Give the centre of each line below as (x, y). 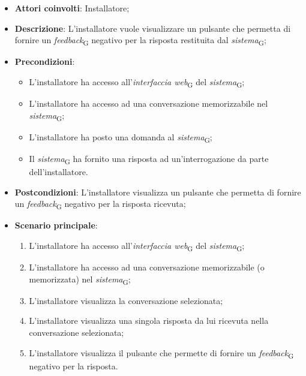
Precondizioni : (45, 61)
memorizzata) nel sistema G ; (80, 279)
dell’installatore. (58, 172)
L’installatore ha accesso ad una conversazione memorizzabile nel (148, 103)
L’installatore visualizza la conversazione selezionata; (126, 300)
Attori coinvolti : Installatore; (72, 8)
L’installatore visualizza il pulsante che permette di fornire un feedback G (161, 353)
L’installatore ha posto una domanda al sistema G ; (121, 137)
